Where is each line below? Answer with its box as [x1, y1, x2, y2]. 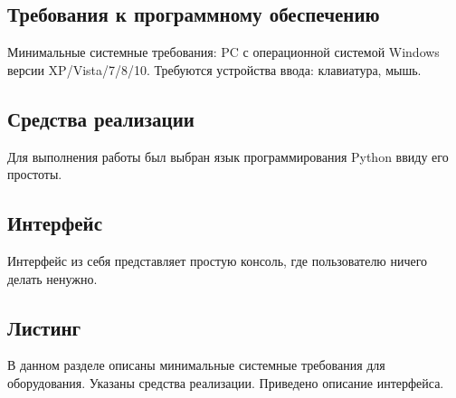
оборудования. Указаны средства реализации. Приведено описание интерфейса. [7, 373, 444, 392]
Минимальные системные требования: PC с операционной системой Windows [7, 43, 440, 62]
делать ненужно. [7, 269, 98, 288]
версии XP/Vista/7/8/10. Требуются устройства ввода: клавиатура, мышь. [7, 60, 422, 79]
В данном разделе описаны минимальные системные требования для [7, 355, 385, 374]
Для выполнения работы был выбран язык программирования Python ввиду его [7, 147, 449, 166]
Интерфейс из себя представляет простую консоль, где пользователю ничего [7, 251, 428, 270]
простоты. [7, 165, 62, 184]
